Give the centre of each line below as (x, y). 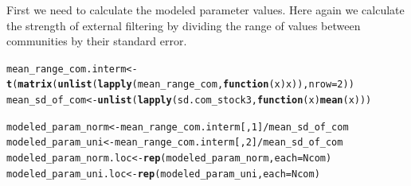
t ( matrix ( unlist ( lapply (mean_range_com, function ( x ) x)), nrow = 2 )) (180, 85)
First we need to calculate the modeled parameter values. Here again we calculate (205, 10)
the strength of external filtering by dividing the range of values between (184, 25)
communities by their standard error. (97, 41)
